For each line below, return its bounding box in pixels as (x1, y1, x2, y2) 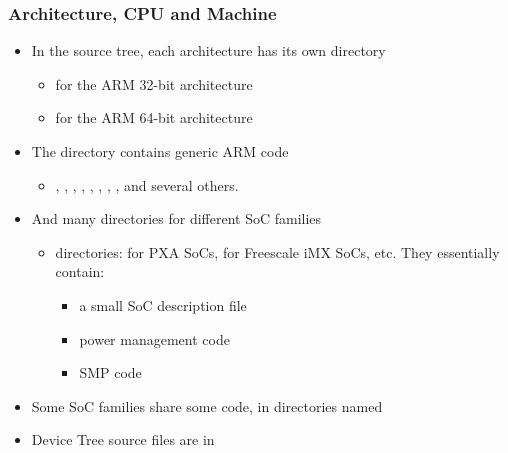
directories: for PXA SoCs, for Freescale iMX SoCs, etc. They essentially (55, 241, 500, 262)
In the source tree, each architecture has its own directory (31, 40, 386, 61)
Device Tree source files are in (31, 429, 215, 450)
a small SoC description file (79, 294, 247, 315)
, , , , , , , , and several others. (55, 174, 239, 195)
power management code (79, 328, 230, 349)
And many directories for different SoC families (31, 208, 322, 229)
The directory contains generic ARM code (31, 141, 289, 161)
